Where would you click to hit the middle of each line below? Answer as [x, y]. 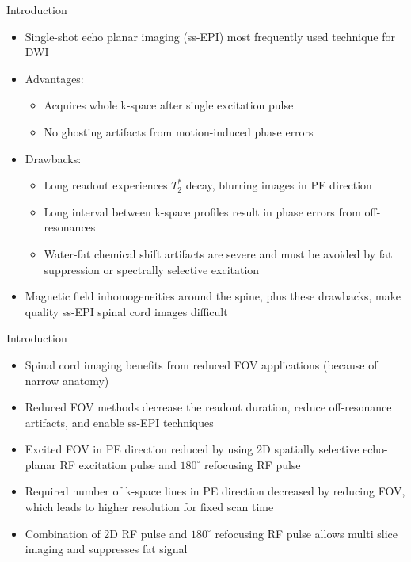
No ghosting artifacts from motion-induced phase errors [179, 131]
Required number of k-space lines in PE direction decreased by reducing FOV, [215, 491]
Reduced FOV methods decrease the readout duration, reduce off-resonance [208, 407]
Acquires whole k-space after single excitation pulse [169, 105]
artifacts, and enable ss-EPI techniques [119, 422]
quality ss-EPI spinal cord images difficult [126, 311]
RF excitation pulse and [118, 464]
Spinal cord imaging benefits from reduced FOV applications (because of [201, 364]
